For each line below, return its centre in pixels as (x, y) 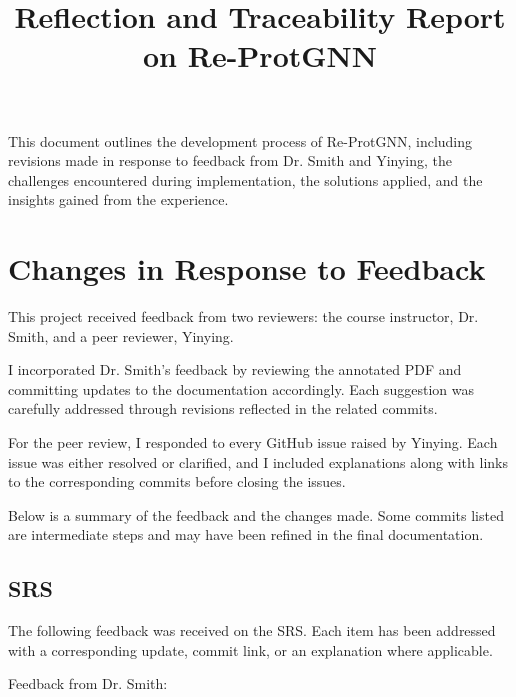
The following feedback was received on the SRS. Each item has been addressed (252, 630)
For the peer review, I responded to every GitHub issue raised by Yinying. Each (253, 442)
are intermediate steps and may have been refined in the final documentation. (246, 534)
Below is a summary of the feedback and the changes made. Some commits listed (256, 514)
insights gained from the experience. (118, 199)
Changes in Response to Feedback (247, 268)
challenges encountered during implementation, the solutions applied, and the (245, 179)
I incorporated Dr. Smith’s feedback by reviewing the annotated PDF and (235, 369)
